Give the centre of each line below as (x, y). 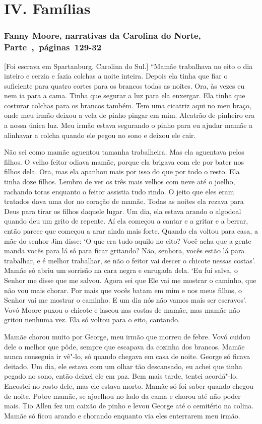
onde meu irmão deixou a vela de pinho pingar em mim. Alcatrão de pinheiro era (129, 115)
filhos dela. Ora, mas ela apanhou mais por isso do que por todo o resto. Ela (122, 171)
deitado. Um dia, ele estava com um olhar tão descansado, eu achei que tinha (123, 366)
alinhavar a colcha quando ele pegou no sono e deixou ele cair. (100, 135)
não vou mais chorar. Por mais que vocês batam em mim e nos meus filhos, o (123, 290)
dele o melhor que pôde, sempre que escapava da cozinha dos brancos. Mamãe (124, 346)
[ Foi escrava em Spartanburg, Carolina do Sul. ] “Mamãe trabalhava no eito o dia (128, 66)
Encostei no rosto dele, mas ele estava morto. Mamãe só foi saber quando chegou (129, 385)
